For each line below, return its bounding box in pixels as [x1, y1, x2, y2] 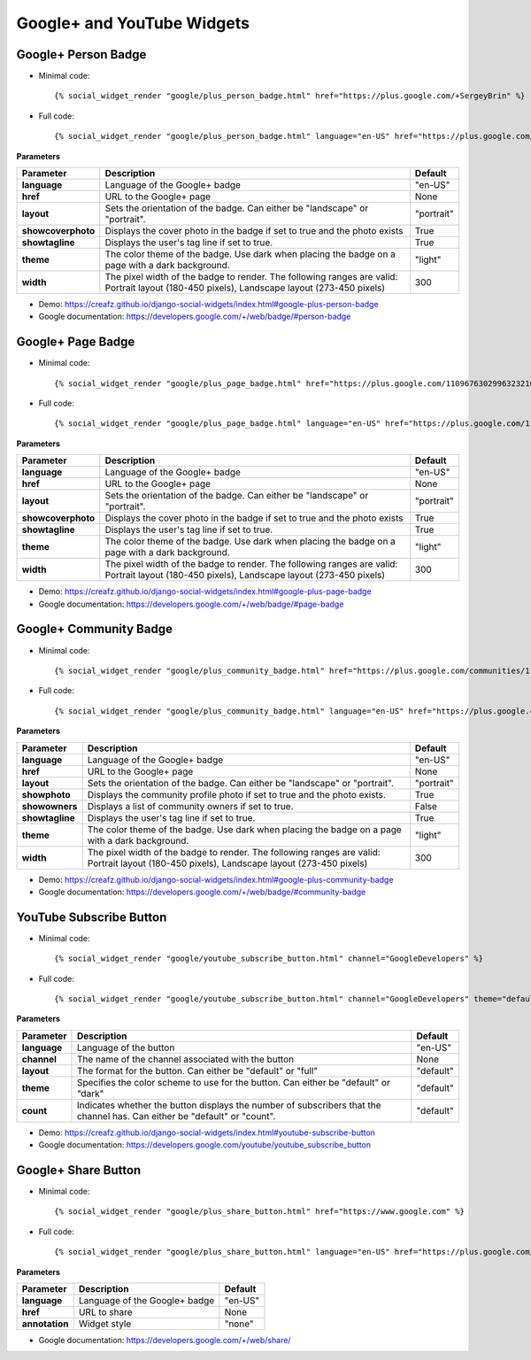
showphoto [21, 788, 71, 800]
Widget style [78, 1317, 132, 1330]
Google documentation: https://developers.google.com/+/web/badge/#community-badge [38, 886, 366, 897]
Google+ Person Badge [16, 47, 147, 62]
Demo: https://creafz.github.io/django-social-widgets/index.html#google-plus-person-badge [38, 299, 380, 310]
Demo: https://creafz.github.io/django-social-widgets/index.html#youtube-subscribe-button [38, 1127, 376, 1138]
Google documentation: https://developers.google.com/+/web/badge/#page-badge [38, 599, 344, 609]
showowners [21, 800, 78, 812]
